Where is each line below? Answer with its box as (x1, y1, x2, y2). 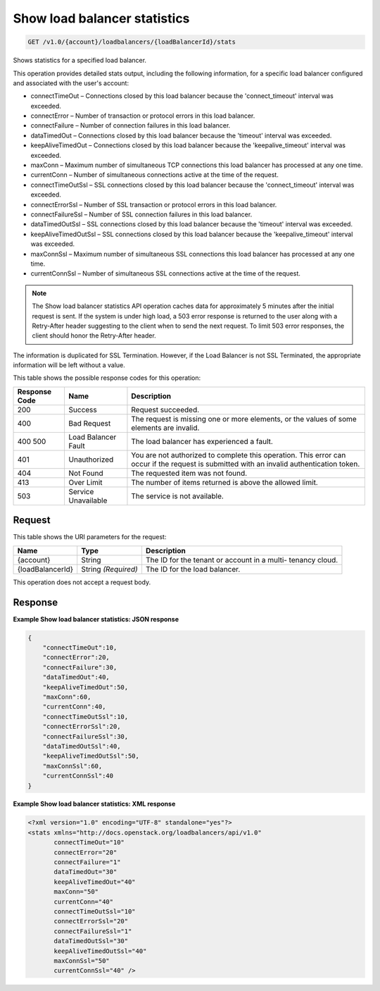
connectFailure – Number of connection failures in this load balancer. (30, 121, 231, 130)
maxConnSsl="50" (53, 956, 110, 965)
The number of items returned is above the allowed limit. (131, 477, 318, 487)
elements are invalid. (131, 423, 200, 433)
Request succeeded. (131, 405, 200, 414)
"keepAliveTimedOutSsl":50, (42, 752, 140, 761)
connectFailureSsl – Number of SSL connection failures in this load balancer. (30, 210, 253, 218)
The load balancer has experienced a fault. (131, 436, 274, 446)
